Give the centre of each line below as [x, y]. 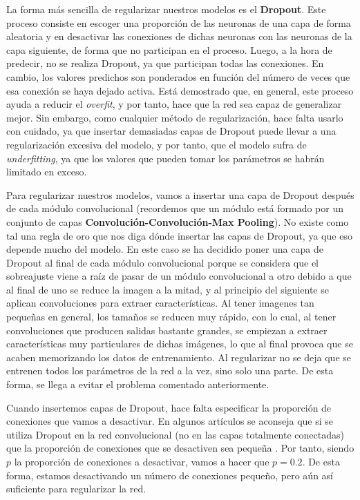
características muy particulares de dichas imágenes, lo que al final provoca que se [180, 344]
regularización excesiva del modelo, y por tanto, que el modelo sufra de [157, 144]
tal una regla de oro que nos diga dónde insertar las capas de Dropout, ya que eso [179, 235]
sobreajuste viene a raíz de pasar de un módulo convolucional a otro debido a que [179, 276]
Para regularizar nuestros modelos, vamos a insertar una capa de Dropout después [180, 194]
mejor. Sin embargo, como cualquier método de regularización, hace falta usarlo [175, 117]
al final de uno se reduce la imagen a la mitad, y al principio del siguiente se [168, 289]
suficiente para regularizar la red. [76, 489]
